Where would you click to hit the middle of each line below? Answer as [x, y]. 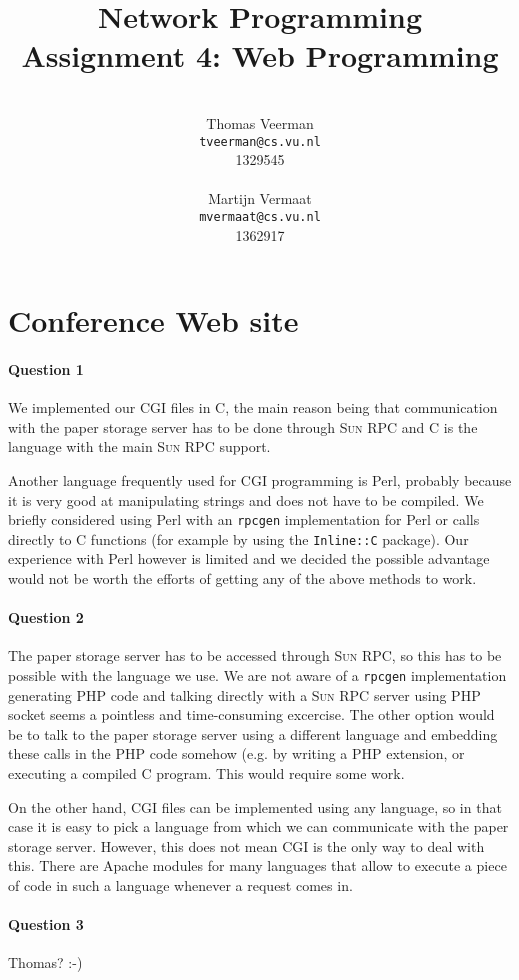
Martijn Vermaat [260, 198]
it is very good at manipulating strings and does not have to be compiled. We [246, 499]
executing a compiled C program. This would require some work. [206, 773]
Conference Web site [153, 320]
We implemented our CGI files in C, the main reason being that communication [253, 407]
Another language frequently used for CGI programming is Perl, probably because [260, 479]
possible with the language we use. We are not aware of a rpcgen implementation [257, 675]
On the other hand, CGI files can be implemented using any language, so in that [255, 806]
